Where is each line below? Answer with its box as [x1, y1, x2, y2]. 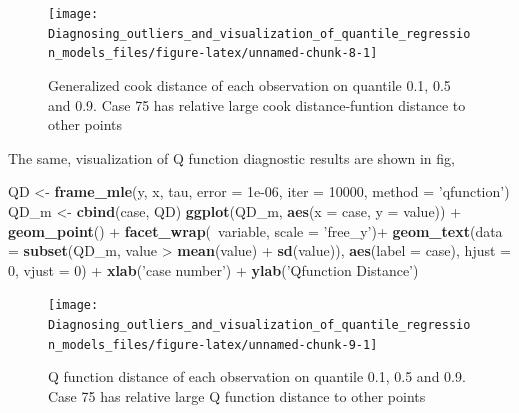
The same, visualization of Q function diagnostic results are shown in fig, [8, 147, 455, 168]
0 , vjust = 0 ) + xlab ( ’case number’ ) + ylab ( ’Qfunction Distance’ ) [8, 259, 419, 280]
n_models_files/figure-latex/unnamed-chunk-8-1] [48, 46, 378, 61]
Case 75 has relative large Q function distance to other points [48, 385, 426, 406]
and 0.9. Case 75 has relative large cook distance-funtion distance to [48, 94, 466, 115]
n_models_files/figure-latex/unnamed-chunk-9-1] [48, 337, 378, 352]
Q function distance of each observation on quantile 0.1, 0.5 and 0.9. [48, 366, 466, 387]
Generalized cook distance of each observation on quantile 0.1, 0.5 [48, 74, 451, 95]
